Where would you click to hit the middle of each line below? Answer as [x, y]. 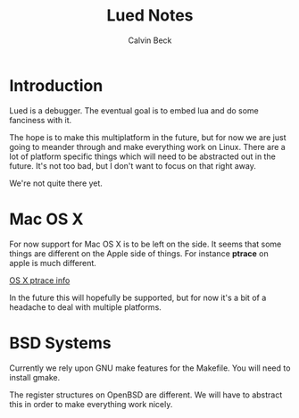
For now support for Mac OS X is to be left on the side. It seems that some [145, 244]
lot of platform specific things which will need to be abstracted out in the [143, 156]
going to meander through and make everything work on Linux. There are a [147, 146]
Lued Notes [150, 16]
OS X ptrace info [40, 280]
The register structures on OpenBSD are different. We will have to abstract [146, 395]
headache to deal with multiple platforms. [86, 307]
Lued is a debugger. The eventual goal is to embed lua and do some [134, 110]
